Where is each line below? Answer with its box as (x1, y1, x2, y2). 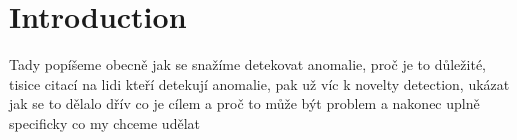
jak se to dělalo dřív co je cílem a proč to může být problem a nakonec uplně (9, 93, 480, 114)
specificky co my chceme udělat (9, 112, 200, 133)
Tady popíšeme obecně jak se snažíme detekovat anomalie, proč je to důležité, (9, 54, 486, 75)
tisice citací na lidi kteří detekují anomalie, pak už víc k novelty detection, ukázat (9, 73, 510, 94)
